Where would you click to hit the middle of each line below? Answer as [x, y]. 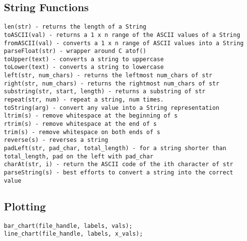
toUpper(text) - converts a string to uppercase [84, 59]
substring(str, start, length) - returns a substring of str [105, 92]
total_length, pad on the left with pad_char [79, 156]
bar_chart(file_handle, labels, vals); [68, 226]
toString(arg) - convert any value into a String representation [112, 108]
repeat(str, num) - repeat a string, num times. [84, 100]
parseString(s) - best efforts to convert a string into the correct [119, 173]
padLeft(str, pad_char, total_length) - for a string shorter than [115, 148]
